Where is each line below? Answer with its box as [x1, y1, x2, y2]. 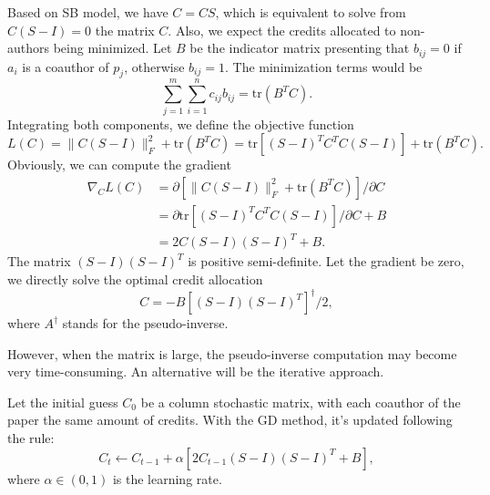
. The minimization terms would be [224, 57, 423, 76]
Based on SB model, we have [7, 3, 168, 21]
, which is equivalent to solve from [215, 3, 406, 21]
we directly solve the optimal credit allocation [7, 269, 263, 288]
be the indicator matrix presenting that [189, 38, 410, 57]
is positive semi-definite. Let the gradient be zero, [188, 252, 464, 271]
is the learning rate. [112, 469, 222, 488]
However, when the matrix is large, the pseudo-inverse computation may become [7, 344, 457, 363]
